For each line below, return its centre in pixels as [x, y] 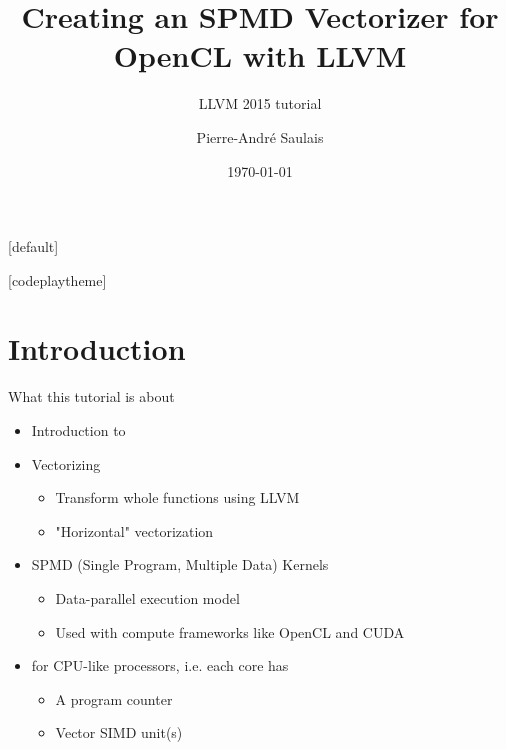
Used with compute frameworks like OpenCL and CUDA [230, 631]
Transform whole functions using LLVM [177, 497]
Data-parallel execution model [147, 597]
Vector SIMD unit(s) [119, 732]
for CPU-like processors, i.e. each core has [160, 665]
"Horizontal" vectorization [134, 530]
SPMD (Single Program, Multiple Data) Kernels [180, 564]
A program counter [114, 698]
